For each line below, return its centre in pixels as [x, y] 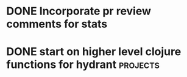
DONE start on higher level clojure [94, 52]
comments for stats [57, 24]
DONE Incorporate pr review [79, 11]
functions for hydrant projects [83, 65]
